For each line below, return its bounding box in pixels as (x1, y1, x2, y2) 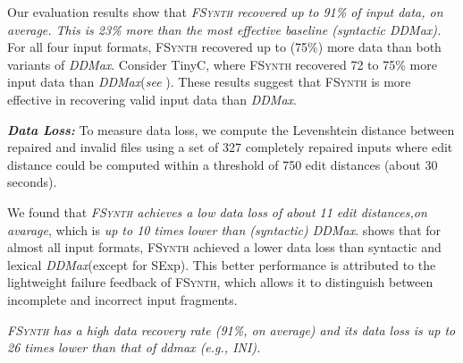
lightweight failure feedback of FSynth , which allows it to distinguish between (7, 273, 434, 291)
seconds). (7, 173, 57, 191)
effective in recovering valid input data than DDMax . (7, 89, 297, 108)
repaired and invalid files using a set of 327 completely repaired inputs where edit (7, 138, 453, 156)
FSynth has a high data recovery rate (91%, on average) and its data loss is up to (7, 320, 456, 339)
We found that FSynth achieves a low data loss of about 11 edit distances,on (7, 202, 427, 221)
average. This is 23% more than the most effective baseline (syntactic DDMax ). (7, 20, 442, 38)
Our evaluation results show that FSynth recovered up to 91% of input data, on (7, 3, 443, 21)
